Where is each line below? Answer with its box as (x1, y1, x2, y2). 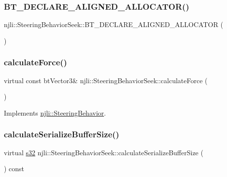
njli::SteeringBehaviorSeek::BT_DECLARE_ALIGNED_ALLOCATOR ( (4, 19, 223, 29)
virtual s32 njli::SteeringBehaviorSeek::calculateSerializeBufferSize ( (4, 147, 203, 157)
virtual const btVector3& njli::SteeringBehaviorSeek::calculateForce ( (4, 75, 208, 85)
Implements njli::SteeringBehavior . (4, 107, 106, 118)
